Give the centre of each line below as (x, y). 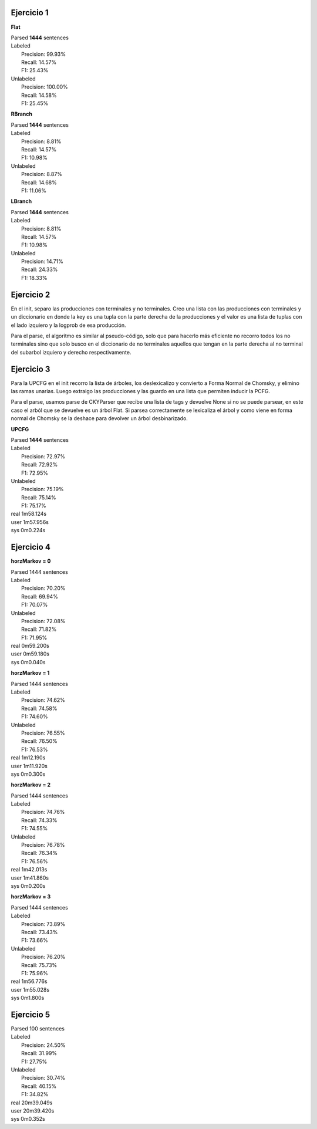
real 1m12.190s (28, 758)
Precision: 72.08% (43, 621)
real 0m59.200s (30, 646)
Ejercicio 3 (31, 369)
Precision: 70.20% (43, 588)
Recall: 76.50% (40, 741)
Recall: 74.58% (39, 708)
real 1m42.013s (29, 870)
